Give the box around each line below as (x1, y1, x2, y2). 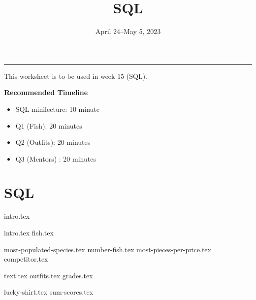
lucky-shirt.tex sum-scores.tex (4, 287, 94, 297)
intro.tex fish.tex (4, 228, 54, 237)
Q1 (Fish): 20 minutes (15, 120, 82, 131)
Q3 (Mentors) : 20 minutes (15, 153, 96, 164)
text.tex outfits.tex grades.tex (4, 270, 93, 280)
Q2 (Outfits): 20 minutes (15, 137, 91, 147)
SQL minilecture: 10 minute (15, 103, 99, 114)
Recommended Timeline (4, 87, 88, 98)
